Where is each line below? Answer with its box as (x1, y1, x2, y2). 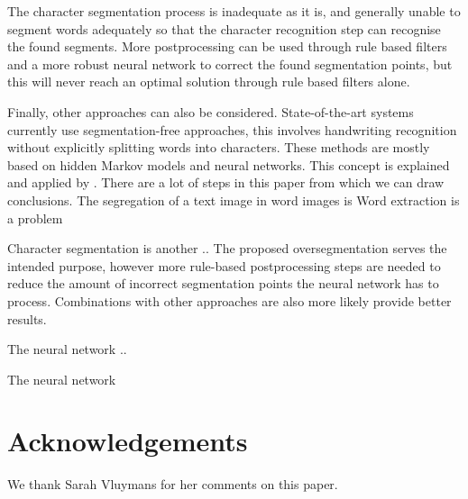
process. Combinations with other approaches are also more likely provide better (7, 291, 452, 310)
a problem (7, 208, 63, 227)
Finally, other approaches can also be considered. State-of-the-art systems (7, 102, 414, 121)
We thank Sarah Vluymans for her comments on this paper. (7, 475, 338, 494)
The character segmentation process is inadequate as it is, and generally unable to (7, 2, 461, 20)
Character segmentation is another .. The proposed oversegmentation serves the (7, 239, 447, 258)
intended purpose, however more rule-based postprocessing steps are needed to (7, 256, 441, 275)
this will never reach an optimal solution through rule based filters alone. (7, 72, 410, 91)
